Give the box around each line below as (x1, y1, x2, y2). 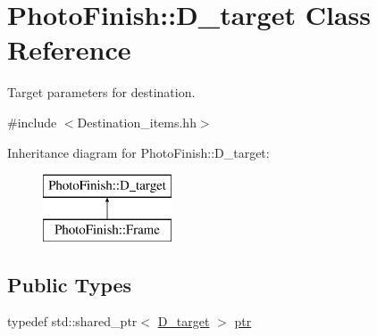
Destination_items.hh (77, 112, 197, 131)
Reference (7, 31, 131, 68)
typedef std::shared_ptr (7, 312, 138, 331)
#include (7, 112, 57, 131)
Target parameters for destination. (7, 83, 196, 102)
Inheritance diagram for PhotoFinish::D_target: (7, 143, 270, 161)
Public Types (7, 270, 132, 298)
